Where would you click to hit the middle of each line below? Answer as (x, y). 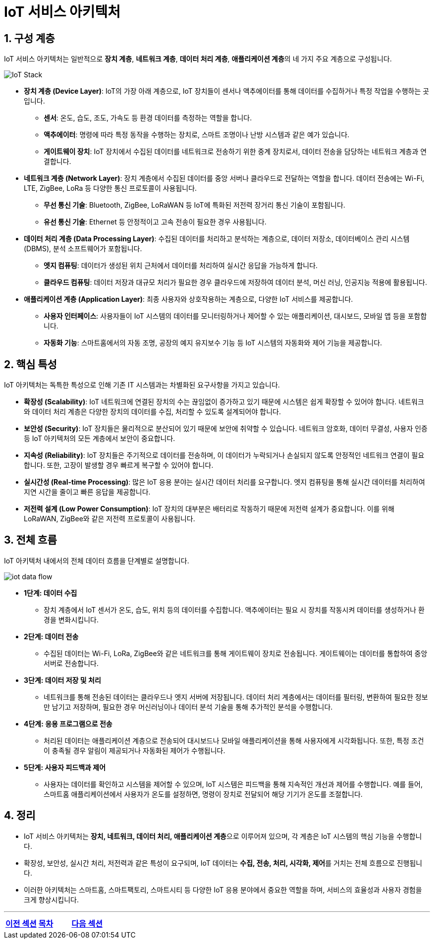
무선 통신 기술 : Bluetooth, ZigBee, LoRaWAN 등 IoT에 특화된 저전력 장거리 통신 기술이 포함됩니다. (194, 205)
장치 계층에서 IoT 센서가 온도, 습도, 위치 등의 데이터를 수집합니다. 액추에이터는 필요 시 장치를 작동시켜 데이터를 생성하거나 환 (234, 610)
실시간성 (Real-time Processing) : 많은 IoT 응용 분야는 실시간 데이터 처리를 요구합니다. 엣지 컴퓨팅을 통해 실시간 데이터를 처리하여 (224, 482)
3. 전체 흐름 (30, 540)
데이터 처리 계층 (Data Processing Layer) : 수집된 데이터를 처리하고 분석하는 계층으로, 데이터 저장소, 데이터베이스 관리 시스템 (217, 239)
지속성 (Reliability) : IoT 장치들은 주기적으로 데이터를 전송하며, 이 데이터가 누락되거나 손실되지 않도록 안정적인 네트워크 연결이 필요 (224, 455)
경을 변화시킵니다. (71, 619)
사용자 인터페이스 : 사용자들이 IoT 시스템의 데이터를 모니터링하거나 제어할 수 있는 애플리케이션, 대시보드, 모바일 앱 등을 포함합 (235, 316)
